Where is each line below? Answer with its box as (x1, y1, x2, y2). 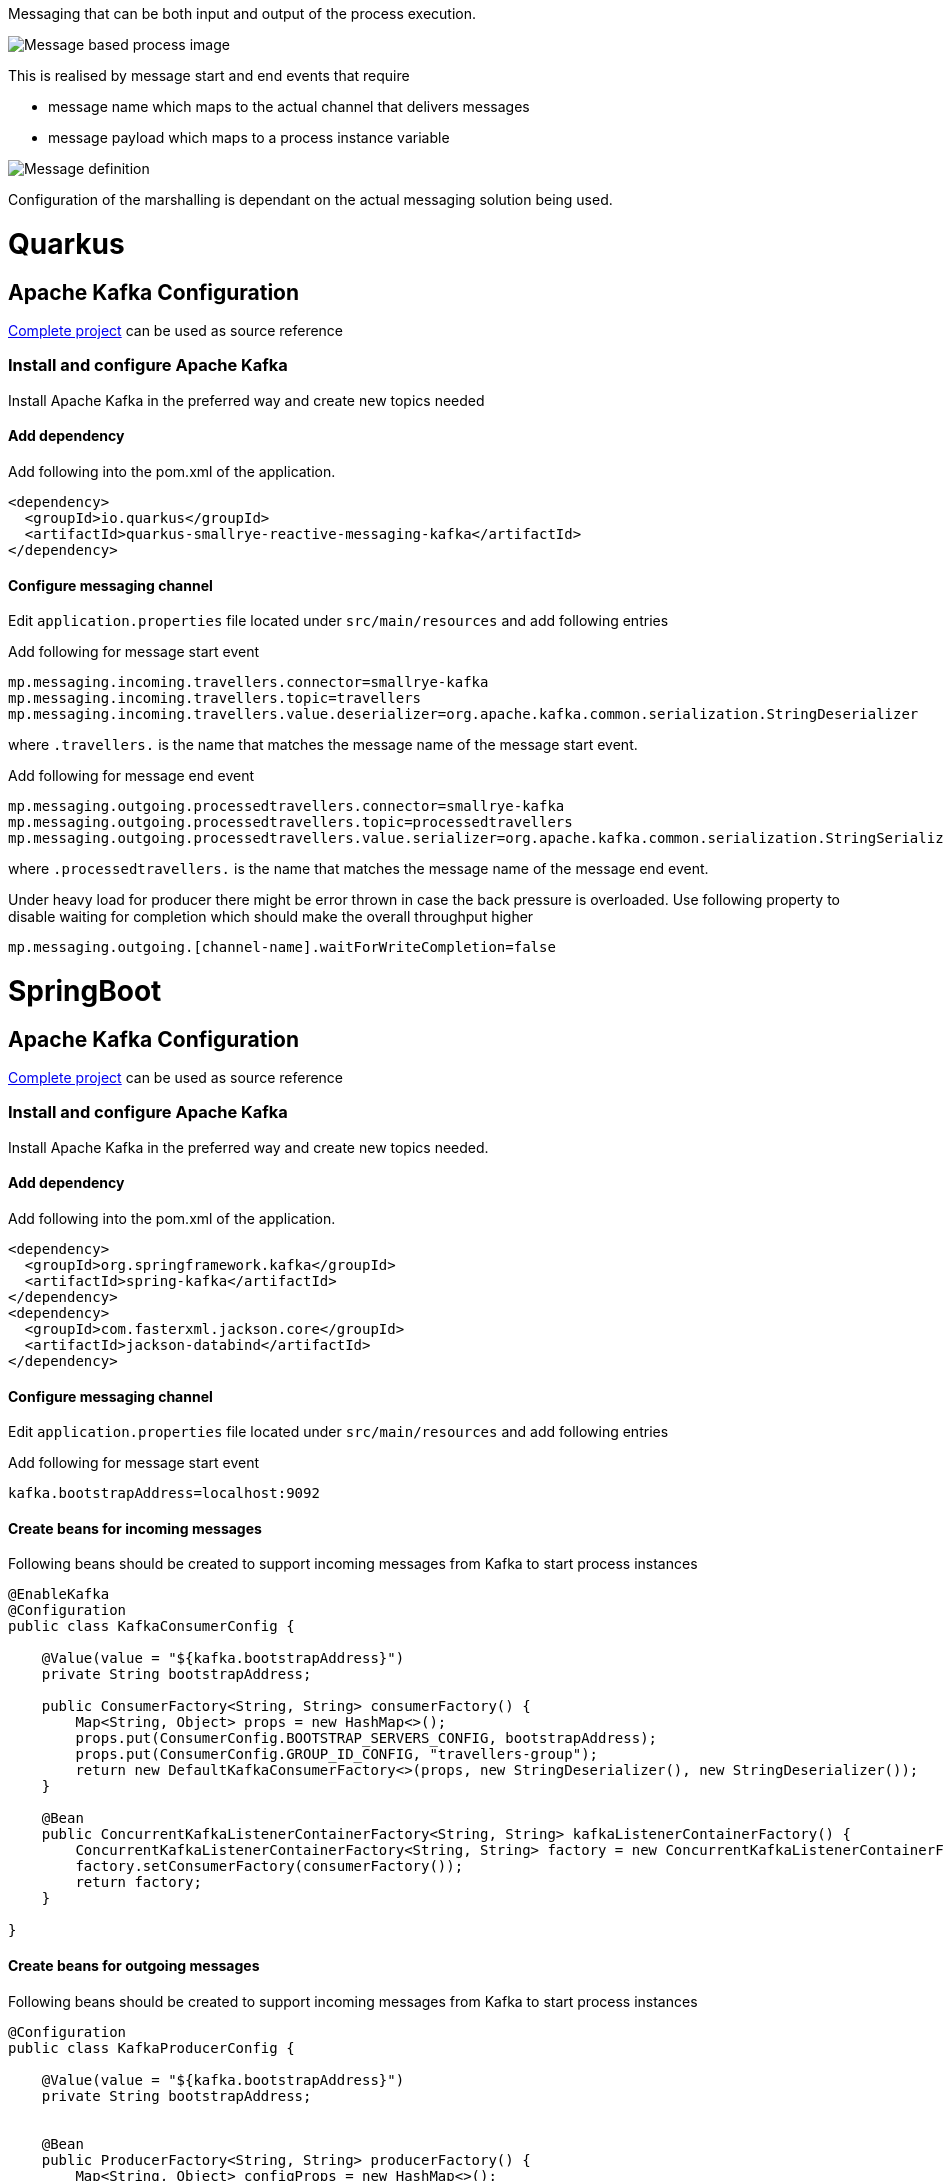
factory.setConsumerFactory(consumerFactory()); (75, 1858, 464, 1875)
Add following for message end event (8, 767, 255, 785)
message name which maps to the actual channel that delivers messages (48, 98, 530, 115)
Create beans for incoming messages (8, 1519, 262, 1537)
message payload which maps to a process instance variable (48, 129, 450, 146)
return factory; (75, 1874, 202, 1891)
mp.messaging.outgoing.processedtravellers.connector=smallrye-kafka (8, 798, 565, 815)
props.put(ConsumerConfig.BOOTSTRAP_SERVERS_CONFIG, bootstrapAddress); (75, 1730, 658, 1747)
